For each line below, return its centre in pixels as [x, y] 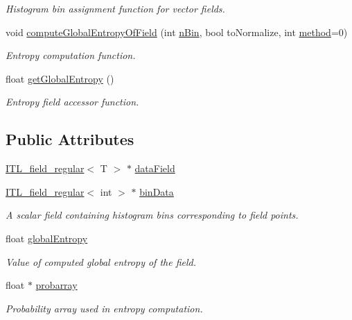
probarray [56, 285]
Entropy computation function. [71, 55]
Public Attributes [70, 139]
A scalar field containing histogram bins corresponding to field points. [152, 215]
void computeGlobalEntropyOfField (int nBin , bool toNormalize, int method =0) [177, 32]
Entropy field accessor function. [72, 102]
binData [157, 191]
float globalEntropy [47, 238]
